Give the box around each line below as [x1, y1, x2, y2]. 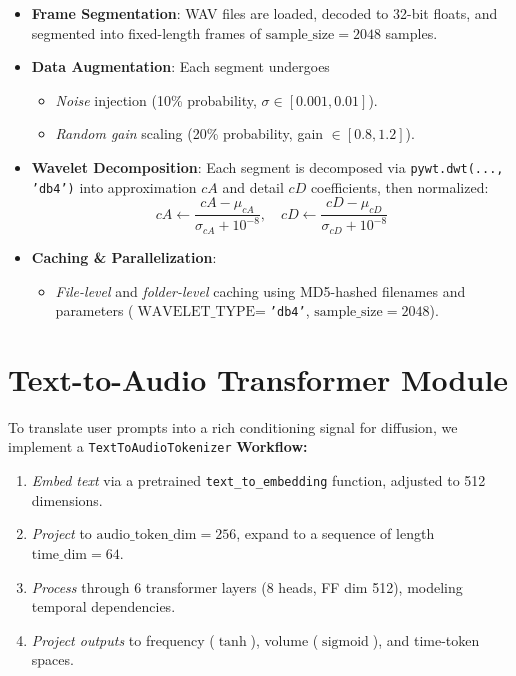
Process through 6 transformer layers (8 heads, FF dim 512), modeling [31, 576, 463, 597]
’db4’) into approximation [31, 176, 197, 197]
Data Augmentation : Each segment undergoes [31, 56, 330, 77]
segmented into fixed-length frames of [31, 22, 262, 43]
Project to [31, 523, 92, 544]
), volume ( [250, 629, 319, 650]
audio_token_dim [96, 528, 197, 543]
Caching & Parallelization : [31, 246, 217, 267]
